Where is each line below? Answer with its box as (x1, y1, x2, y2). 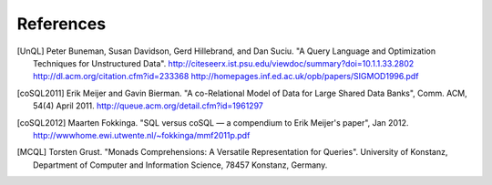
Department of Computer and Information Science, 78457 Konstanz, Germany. (33, 159, 328, 170)
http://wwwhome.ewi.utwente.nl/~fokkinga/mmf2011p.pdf (33, 129, 251, 140)
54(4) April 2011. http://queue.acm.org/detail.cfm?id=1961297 (33, 100, 263, 111)
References (16, 14, 107, 34)
